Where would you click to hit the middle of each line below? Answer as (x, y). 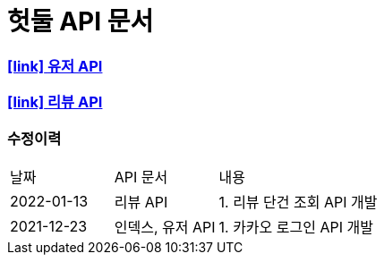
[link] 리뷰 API (55, 102)
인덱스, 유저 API (165, 227)
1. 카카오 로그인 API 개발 (296, 227)
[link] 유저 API (55, 66)
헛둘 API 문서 (81, 21)
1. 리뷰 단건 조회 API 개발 (298, 202)
